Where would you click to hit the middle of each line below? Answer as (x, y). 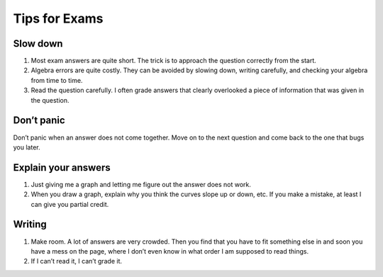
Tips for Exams (58, 18)
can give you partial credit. (70, 204)
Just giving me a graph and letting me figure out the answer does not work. (141, 184)
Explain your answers (62, 168)
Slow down (38, 44)
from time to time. (57, 80)
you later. (27, 147)
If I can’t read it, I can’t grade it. (77, 261)
